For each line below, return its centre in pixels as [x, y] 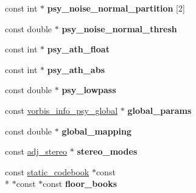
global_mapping [96, 131]
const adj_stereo [36, 151]
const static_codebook [47, 171]
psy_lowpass [89, 90]
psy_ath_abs [76, 69]
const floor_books [80, 184]
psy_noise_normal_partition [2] [116, 8]
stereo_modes [107, 151]
